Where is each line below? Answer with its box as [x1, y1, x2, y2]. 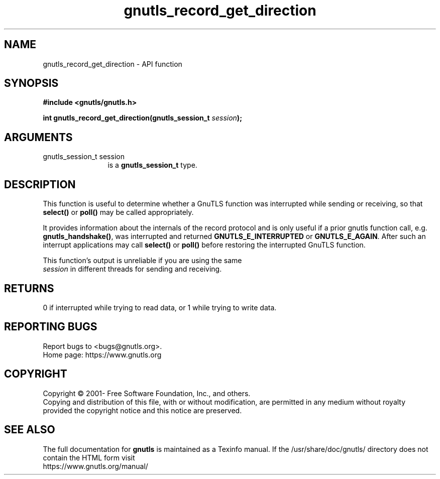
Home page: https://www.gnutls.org [43, 350, 162, 359]
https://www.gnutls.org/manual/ [43, 461, 148, 470]
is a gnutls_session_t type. [107, 161, 197, 170]
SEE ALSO [4, 423, 55, 436]
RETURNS [4, 282, 54, 295]
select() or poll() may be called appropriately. [43, 208, 194, 217]
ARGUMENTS [4, 131, 73, 144]
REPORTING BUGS [4, 320, 97, 333]
